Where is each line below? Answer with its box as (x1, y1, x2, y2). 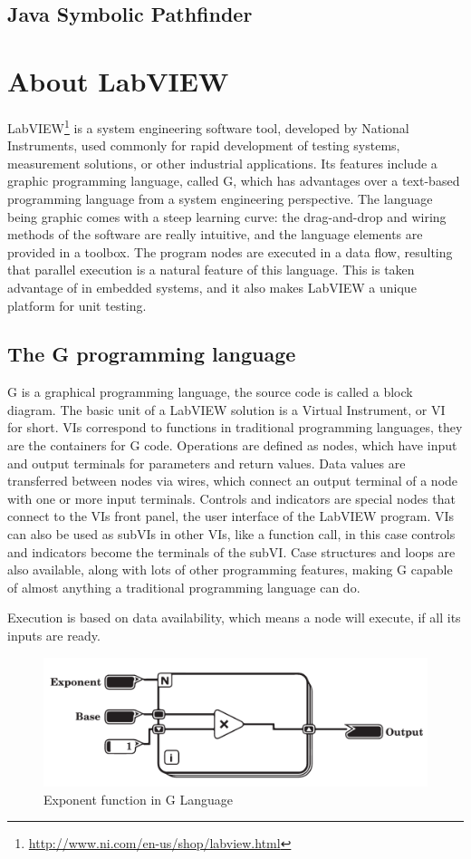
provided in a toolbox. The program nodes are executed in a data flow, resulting (7, 242, 453, 261)
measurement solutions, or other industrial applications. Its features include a (7, 153, 437, 172)
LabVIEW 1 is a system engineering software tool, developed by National (7, 115, 409, 137)
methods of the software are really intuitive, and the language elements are (7, 225, 423, 244)
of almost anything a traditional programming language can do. (7, 577, 360, 596)
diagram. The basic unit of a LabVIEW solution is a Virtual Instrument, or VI (7, 400, 446, 419)
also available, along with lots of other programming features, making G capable (7, 560, 453, 579)
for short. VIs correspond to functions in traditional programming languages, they (7, 418, 463, 437)
